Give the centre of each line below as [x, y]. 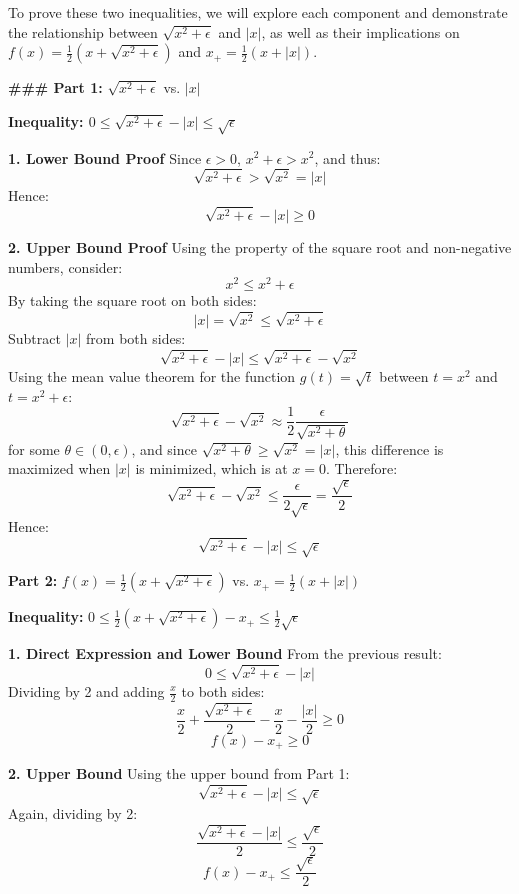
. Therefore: [361, 468]
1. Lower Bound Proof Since [105, 157]
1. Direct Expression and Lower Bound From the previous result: [225, 653]
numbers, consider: [65, 266]
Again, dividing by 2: [73, 813]
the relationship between [83, 31]
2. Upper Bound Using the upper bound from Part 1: [179, 773]
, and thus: [347, 157]
